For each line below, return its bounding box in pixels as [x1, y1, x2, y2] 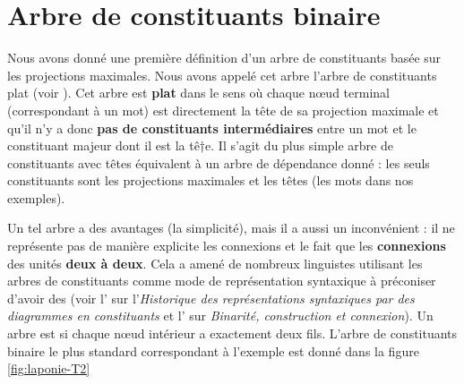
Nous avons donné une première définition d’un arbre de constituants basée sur [7, 48, 442, 67]
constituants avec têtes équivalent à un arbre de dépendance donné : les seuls [7, 153, 430, 172]
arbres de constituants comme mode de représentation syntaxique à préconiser [7, 271, 436, 290]
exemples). [7, 188, 65, 207]
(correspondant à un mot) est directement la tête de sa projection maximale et [7, 100, 439, 119]
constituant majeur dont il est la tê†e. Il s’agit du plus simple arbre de [7, 136, 393, 155]
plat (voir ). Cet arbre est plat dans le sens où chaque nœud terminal [7, 83, 390, 102]
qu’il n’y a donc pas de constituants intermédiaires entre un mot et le [7, 118, 417, 137]
